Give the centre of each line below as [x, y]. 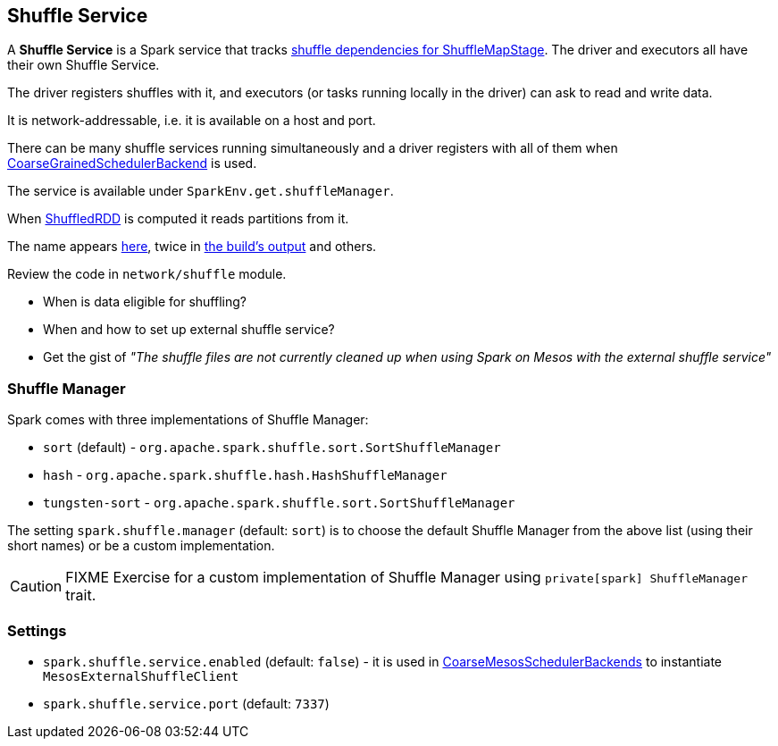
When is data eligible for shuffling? [145, 302]
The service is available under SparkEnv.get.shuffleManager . [201, 191]
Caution [36, 587]
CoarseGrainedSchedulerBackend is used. [132, 163]
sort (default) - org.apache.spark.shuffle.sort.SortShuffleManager [272, 448]
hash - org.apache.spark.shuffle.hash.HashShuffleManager [245, 475]
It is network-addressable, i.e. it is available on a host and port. [192, 121]
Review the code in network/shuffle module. [147, 274]
